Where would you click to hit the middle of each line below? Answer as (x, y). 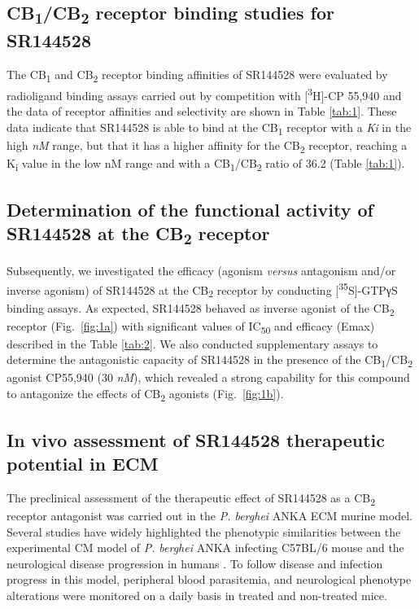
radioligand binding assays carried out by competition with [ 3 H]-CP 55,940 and (204, 94)
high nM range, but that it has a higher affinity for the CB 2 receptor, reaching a (207, 146)
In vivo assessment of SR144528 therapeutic (196, 439)
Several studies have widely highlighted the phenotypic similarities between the (204, 531)
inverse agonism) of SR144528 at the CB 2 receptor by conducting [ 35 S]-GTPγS (202, 289)
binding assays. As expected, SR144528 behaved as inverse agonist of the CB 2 (201, 309)
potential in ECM (83, 463)
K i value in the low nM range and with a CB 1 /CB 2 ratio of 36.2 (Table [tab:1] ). (206, 164)
